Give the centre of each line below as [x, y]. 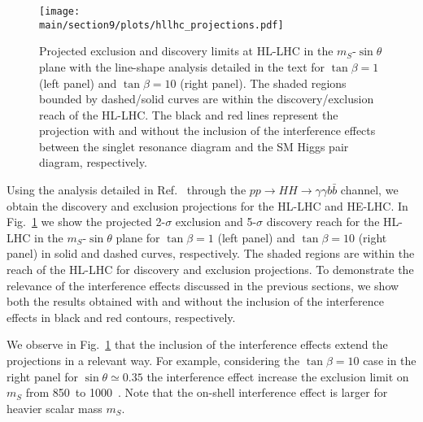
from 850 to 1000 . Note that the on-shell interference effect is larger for [207, 392]
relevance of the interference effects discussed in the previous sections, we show [203, 285]
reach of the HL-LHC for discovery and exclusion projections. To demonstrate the [210, 270]
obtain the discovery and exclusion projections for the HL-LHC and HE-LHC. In [207, 205]
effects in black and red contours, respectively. [121, 317]
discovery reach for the [323, 222]
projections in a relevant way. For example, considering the [153, 360]
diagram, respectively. [93, 162]
